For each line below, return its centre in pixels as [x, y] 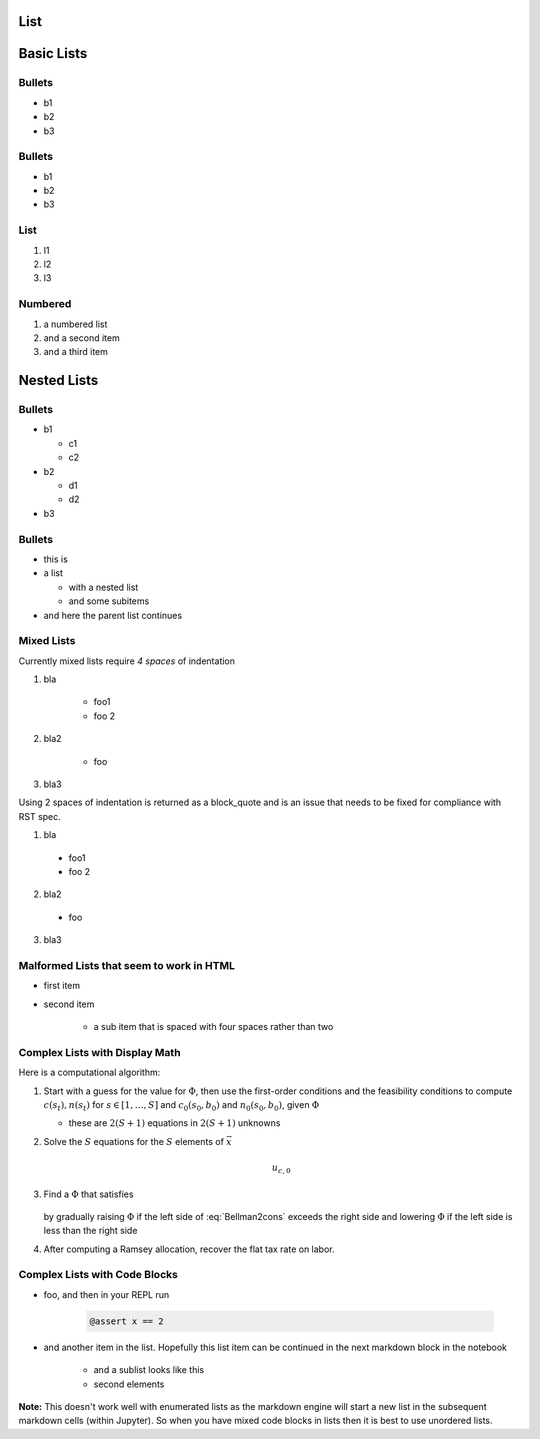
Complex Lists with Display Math [99, 1052]
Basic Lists [53, 53]
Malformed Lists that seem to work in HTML [126, 965]
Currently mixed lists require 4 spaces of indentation [126, 661]
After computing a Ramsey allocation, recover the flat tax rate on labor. [189, 1249]
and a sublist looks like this [149, 1370]
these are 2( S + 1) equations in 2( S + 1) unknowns [174, 1123]
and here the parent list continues [113, 615]
